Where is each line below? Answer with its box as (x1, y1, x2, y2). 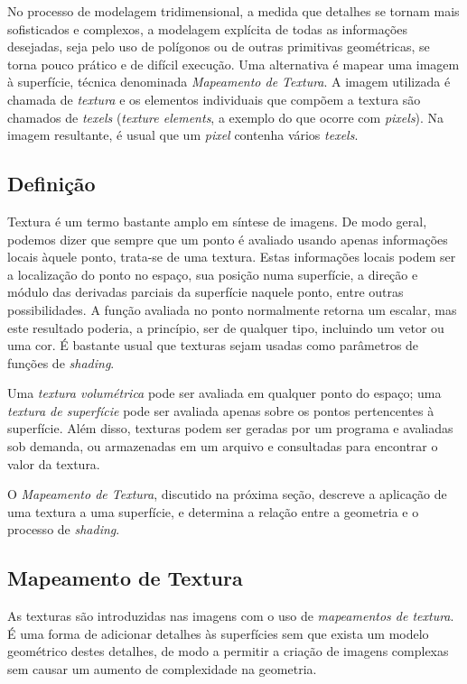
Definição (7, 170, 96, 198)
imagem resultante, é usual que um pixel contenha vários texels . (7, 125, 359, 144)
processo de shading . (7, 520, 120, 539)
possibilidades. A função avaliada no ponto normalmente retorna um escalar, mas (7, 300, 457, 319)
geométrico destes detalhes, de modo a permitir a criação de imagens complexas (7, 642, 449, 661)
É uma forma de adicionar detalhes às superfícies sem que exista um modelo (7, 624, 429, 642)
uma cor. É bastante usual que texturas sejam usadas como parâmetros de (7, 336, 419, 355)
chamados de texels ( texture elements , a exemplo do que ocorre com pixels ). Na (7, 107, 444, 126)
